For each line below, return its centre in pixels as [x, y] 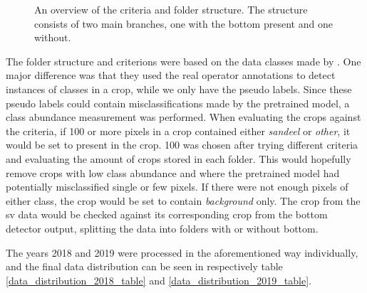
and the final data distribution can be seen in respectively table [144, 266]
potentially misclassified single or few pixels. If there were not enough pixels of [177, 187]
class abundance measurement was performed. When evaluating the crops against [183, 117]
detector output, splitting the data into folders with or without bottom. [162, 228]
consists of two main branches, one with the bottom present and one [183, 23]
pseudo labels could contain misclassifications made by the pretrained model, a [178, 103]
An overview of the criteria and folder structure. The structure [171, 9]
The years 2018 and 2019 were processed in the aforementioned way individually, [182, 252]
